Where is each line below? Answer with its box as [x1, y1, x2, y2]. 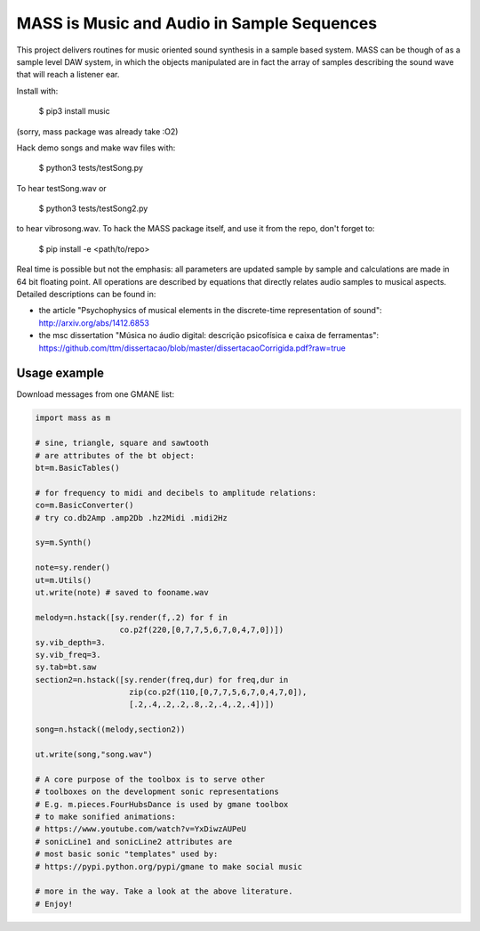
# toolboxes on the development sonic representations [35, 787, 279, 797]
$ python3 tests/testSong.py [38, 163, 144, 174]
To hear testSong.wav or [16, 182, 107, 193]
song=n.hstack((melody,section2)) [35, 725, 186, 734]
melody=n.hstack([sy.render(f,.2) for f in [35, 612, 228, 622]
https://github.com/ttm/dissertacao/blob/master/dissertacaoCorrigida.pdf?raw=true [38, 343, 346, 353]
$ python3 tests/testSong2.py [38, 203, 148, 214]
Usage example [16, 366, 105, 381]
